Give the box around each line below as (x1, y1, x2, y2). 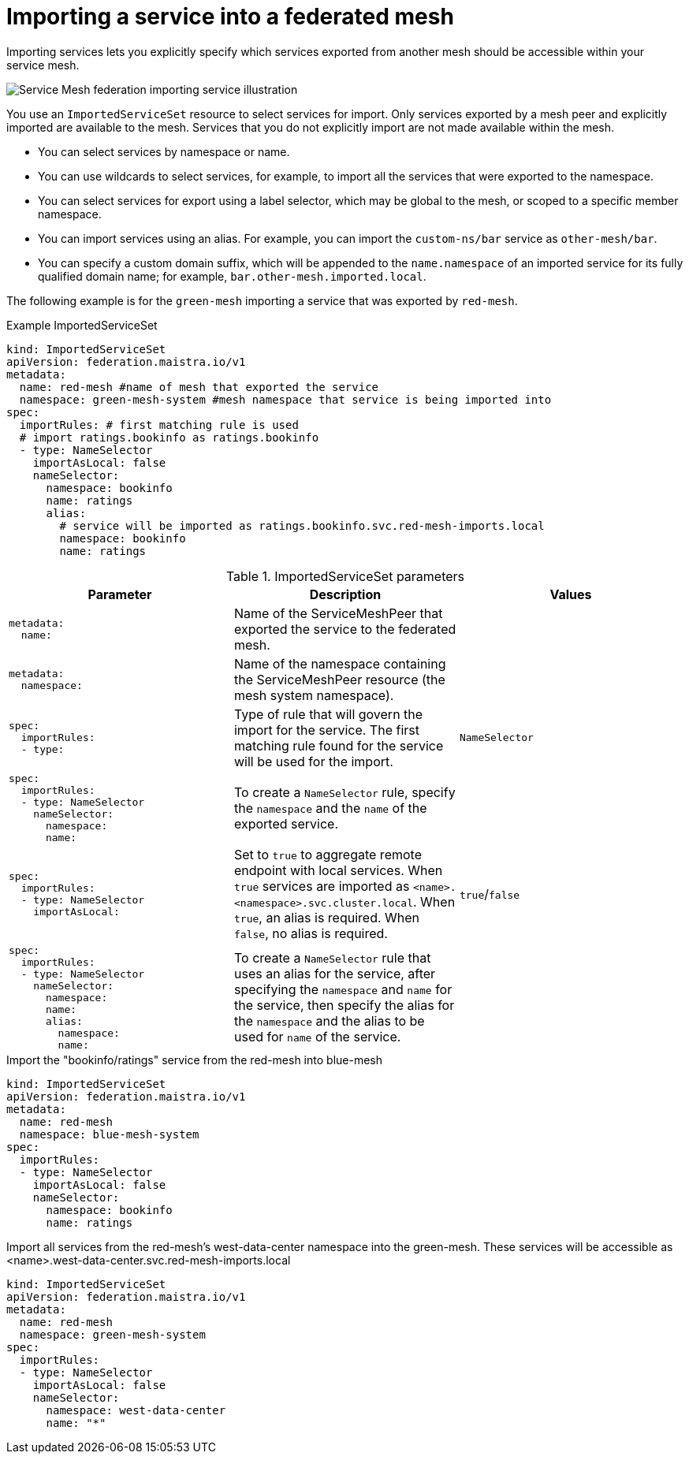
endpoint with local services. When (233, 862, 443, 878)
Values (549, 586, 592, 602)
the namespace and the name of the (233, 799, 427, 816)
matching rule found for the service (233, 737, 444, 754)
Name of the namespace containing (233, 655, 446, 672)
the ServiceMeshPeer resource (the (233, 671, 445, 687)
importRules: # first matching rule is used (19, 418, 299, 431)
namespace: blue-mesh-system (19, 1127, 199, 1141)
